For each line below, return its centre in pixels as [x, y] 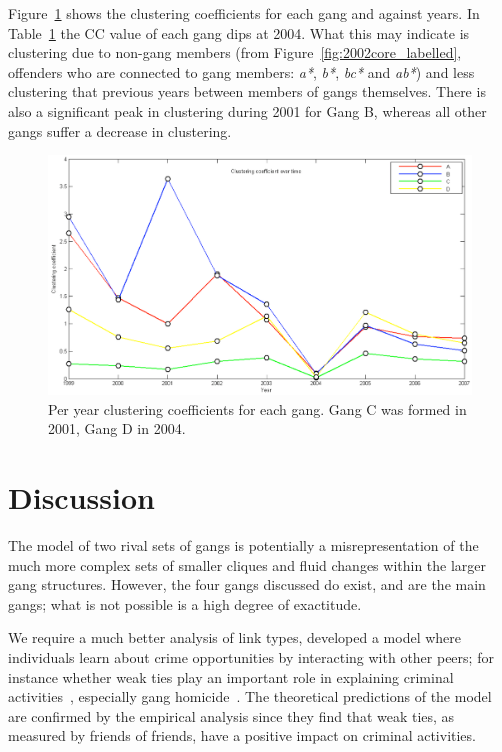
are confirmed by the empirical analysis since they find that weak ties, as [231, 715]
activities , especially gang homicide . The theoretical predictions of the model [250, 696]
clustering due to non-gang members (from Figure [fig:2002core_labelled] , [235, 52]
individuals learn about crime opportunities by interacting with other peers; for [251, 657]
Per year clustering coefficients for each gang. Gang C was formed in [257, 408]
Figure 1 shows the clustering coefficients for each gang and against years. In [244, 13]
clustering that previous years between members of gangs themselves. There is [247, 91]
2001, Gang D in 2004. [117, 428]
